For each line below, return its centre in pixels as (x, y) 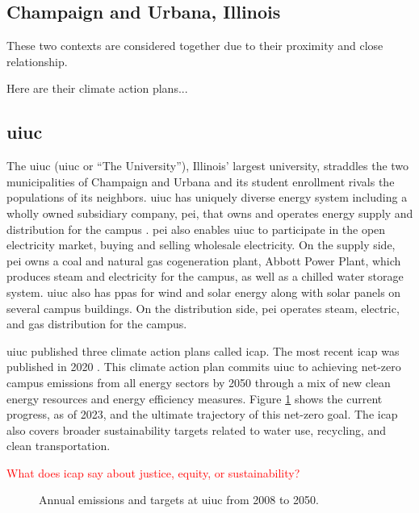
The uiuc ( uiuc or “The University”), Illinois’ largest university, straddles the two (208, 166)
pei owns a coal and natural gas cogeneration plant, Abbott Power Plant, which (204, 260)
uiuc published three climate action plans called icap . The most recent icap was (203, 350)
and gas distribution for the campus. (97, 324)
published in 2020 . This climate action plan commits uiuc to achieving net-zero (204, 367)
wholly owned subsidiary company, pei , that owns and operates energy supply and (210, 213)
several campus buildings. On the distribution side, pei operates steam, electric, (203, 308)
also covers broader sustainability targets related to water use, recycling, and (197, 430)
